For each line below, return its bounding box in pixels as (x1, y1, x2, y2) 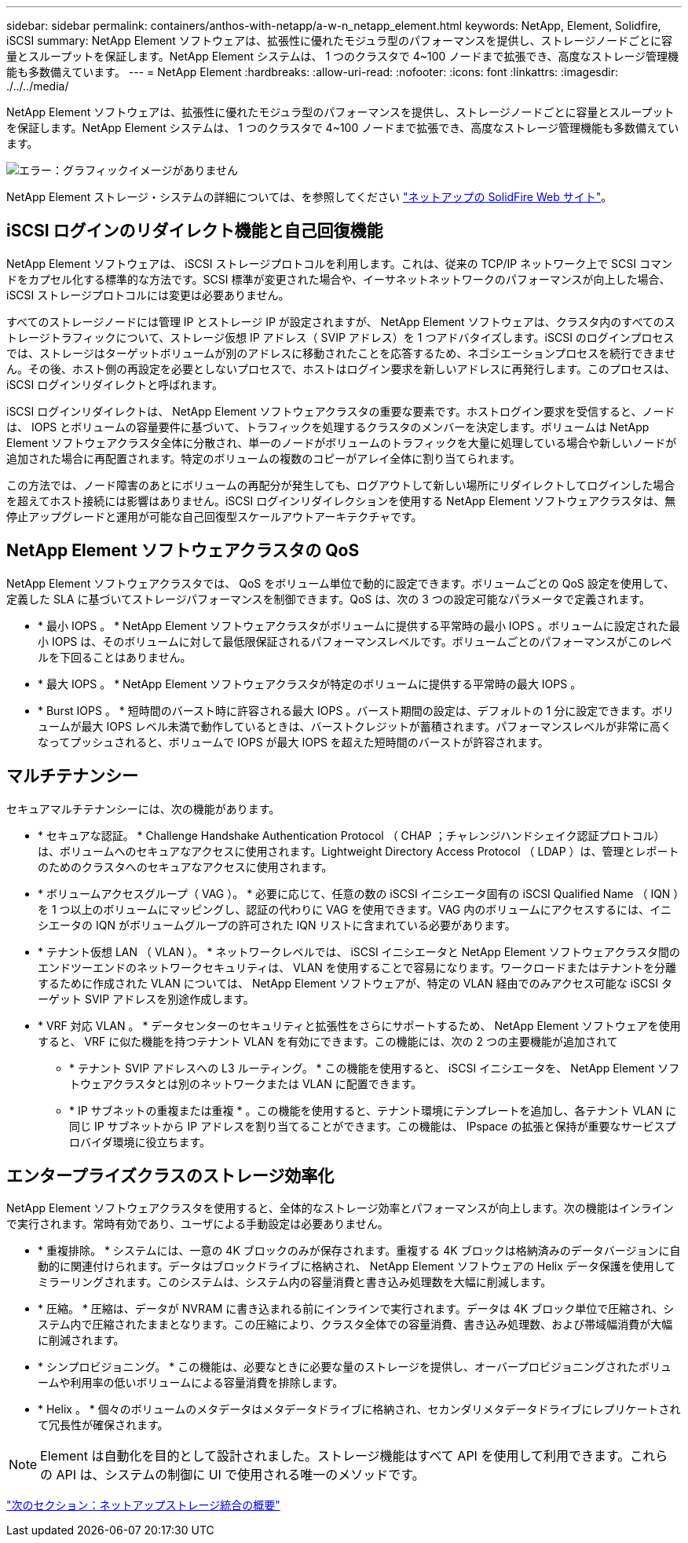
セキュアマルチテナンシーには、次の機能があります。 (6, 801, 280, 815)
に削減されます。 (38, 1333, 125, 1347)
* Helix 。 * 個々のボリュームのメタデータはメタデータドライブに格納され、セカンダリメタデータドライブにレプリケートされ (38, 1402, 681, 1417)
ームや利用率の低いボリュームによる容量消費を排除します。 (38, 1376, 344, 1390)
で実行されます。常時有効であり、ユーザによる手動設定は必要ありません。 (6, 1217, 389, 1231)
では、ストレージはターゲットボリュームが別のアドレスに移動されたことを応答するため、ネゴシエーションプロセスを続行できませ (6, 346, 675, 360)
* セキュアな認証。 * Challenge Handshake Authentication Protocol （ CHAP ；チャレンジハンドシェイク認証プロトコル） (38, 828, 665, 842)
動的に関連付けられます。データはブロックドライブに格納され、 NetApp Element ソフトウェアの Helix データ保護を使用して (38, 1259, 676, 1274)
